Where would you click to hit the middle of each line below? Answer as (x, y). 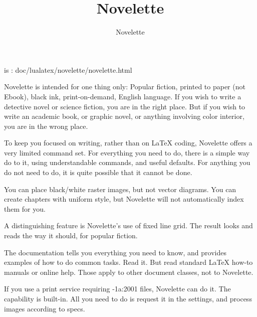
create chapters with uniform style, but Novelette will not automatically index (124, 199)
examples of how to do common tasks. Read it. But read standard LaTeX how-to (128, 262)
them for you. (25, 208)
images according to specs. (45, 308)
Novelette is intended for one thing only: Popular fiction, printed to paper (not (125, 87)
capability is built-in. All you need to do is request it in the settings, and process (128, 298)
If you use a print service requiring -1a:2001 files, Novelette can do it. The (117, 289)
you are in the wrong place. (46, 126)
